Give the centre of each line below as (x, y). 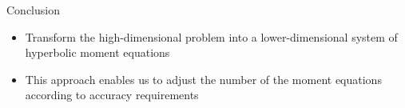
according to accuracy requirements (112, 95)
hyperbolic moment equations (97, 52)
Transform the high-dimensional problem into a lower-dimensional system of (211, 36)
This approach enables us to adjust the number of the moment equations (203, 79)
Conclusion (33, 10)
